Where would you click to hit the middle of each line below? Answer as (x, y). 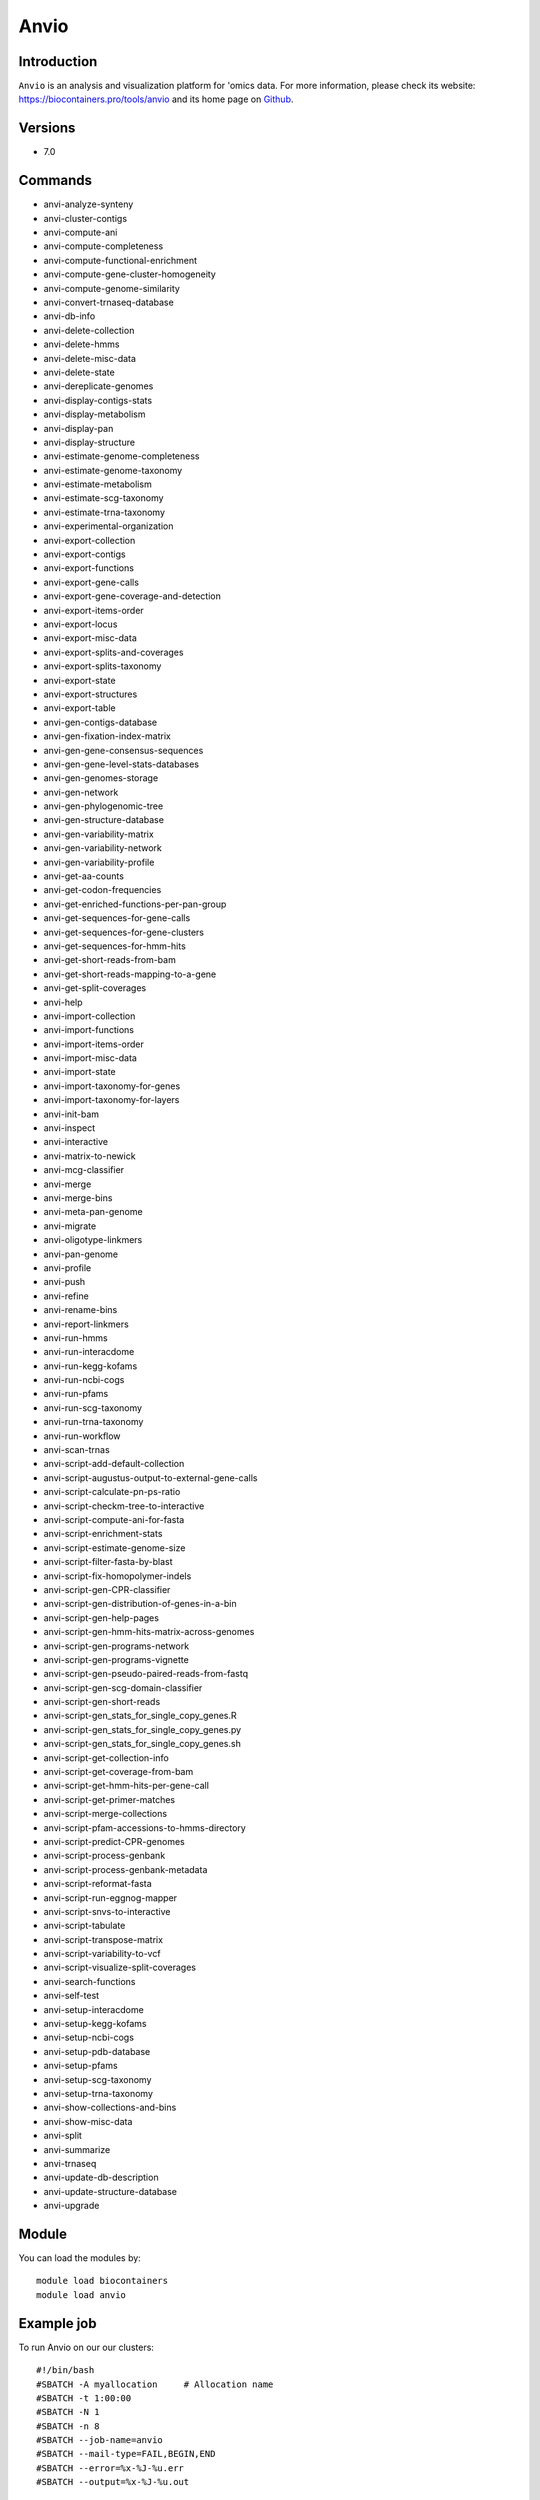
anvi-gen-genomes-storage (101, 778)
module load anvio (81, 2294)
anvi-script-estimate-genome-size (114, 1547)
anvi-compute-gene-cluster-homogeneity (130, 274)
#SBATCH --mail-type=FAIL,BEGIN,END (126, 2454)
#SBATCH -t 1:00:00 (84, 2398)
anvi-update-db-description (101, 2177)
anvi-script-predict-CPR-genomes (114, 1841)
